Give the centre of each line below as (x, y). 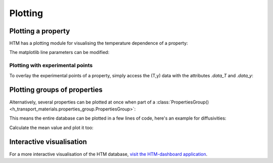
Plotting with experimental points (51, 66)
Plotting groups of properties (56, 90)
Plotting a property (40, 31)
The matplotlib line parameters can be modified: (59, 52)
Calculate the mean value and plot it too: (51, 127)
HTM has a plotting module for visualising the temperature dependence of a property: (99, 43)
